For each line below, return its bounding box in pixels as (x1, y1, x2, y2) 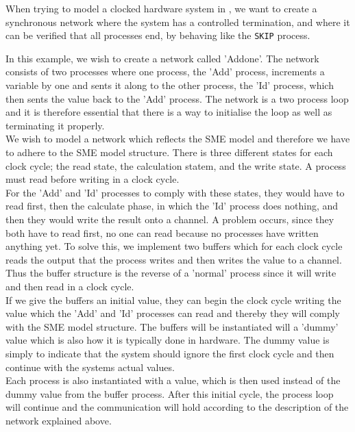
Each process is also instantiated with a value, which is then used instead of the (5, 373, 341, 387)
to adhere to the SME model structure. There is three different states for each (5, 145, 333, 159)
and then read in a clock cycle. (5, 279, 134, 293)
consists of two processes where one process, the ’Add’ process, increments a (5, 64, 325, 79)
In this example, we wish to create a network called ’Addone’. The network (5, 51, 319, 65)
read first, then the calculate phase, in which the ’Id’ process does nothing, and (5, 199, 339, 213)
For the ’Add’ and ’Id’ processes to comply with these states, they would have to (5, 185, 345, 199)
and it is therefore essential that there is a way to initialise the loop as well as (5, 105, 332, 119)
